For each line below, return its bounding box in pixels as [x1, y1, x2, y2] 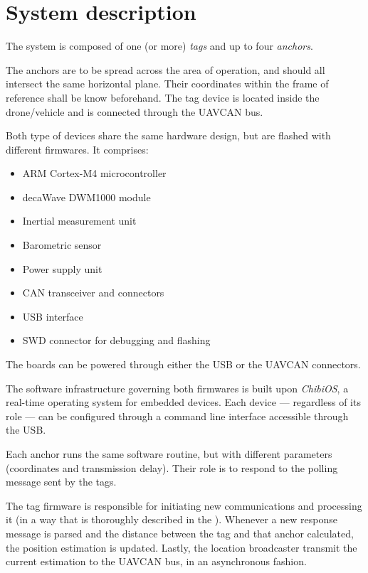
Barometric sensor [22, 237, 102, 252]
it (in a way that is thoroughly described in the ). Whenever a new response [6, 512, 337, 527]
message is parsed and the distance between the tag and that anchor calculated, [6, 525, 354, 540]
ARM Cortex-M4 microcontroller [22, 166, 167, 181]
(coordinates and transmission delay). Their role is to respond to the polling [6, 460, 338, 475]
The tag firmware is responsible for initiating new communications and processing [6, 498, 362, 513]
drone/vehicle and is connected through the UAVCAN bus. [6, 104, 263, 119]
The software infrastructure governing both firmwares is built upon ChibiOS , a [6, 380, 349, 395]
